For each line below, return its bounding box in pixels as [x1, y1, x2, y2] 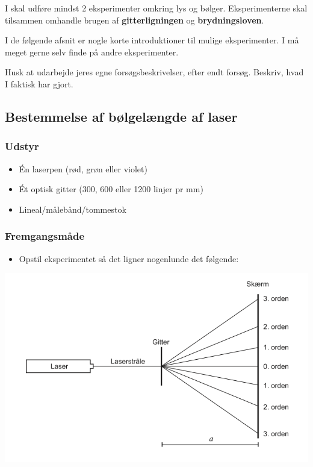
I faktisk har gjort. [5, 77, 73, 90]
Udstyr [5, 139, 39, 154]
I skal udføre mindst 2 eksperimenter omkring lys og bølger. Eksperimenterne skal [5, 2, 308, 14]
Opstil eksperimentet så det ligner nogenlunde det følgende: [19, 252, 239, 265]
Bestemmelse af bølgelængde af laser [5, 107, 238, 125]
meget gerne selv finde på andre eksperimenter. [5, 45, 179, 58]
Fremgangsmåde [5, 228, 85, 243]
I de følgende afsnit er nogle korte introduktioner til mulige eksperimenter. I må [5, 34, 299, 46]
